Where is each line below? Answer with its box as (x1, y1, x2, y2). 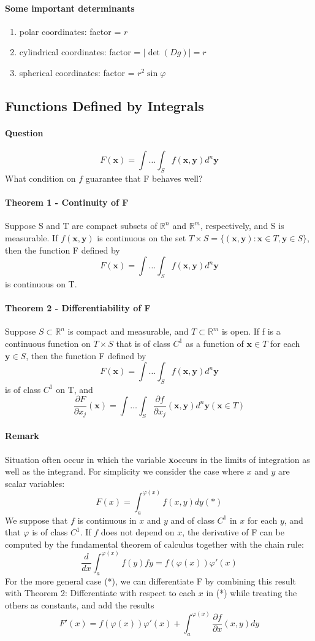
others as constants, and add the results (5, 598, 154, 611)
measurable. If (5, 231, 58, 244)
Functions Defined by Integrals (5, 96, 204, 115)
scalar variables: (5, 476, 65, 489)
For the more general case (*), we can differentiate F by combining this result (5, 574, 296, 587)
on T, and (56, 383, 93, 395)
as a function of (185, 336, 244, 349)
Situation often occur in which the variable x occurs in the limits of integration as (5, 453, 310, 465)
